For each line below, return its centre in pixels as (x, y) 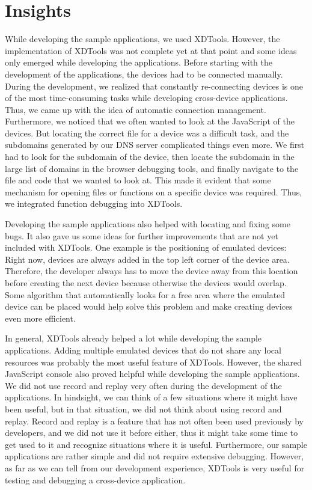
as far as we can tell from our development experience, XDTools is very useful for (155, 467)
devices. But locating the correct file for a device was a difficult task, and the (147, 133)
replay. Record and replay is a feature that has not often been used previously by (154, 421)
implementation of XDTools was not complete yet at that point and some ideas (151, 50)
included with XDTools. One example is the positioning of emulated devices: (146, 247)
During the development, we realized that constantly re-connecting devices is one (154, 86)
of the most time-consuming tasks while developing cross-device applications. (146, 98)
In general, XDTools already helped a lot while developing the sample (133, 338)
